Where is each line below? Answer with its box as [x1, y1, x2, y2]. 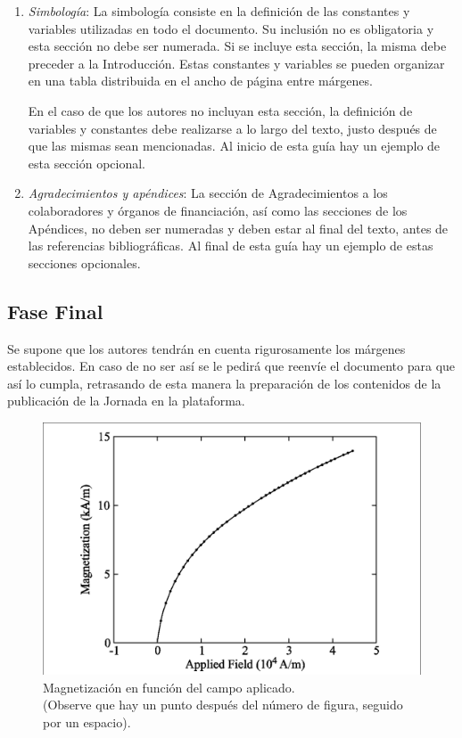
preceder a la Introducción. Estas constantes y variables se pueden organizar [28, 53, 445, 72]
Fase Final [7, 297, 103, 324]
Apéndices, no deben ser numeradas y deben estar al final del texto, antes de [28, 218, 449, 237]
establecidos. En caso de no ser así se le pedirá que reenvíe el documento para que [7, 357, 456, 375]
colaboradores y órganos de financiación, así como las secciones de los [28, 201, 408, 219]
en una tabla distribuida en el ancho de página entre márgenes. [28, 71, 373, 90]
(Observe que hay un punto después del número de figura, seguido [43, 695, 403, 714]
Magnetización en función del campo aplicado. [43, 677, 295, 696]
